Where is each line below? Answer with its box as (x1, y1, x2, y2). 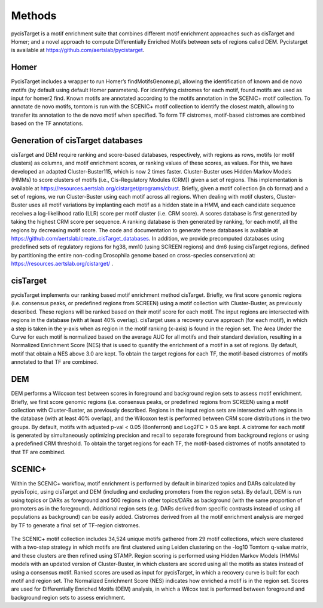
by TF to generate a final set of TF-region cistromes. (11, 521, 141, 529)
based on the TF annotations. (11, 120, 84, 127)
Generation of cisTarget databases (11, 135, 143, 145)
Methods (11, 9, 57, 22)
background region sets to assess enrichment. (11, 594, 126, 601)
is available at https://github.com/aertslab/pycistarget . (11, 47, 145, 54)
